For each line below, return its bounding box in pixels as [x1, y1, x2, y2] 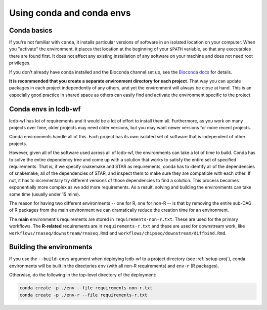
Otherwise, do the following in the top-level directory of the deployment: [9, 272, 157, 278]
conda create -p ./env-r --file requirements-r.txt [19, 292, 148, 298]
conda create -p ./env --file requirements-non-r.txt [19, 285, 153, 291]
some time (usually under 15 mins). [9, 191, 80, 197]
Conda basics [9, 26, 53, 35]
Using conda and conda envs [9, 7, 131, 18]
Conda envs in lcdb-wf [9, 105, 81, 113]
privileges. [9, 60, 31, 66]
